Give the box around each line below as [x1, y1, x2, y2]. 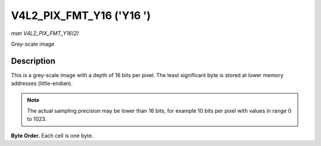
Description [11, 56, 56, 66]
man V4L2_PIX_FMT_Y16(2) [11, 30, 79, 37]
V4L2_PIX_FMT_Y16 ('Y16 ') [11, 9, 151, 22]
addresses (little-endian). [11, 80, 73, 87]
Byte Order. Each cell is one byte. [11, 132, 94, 139]
